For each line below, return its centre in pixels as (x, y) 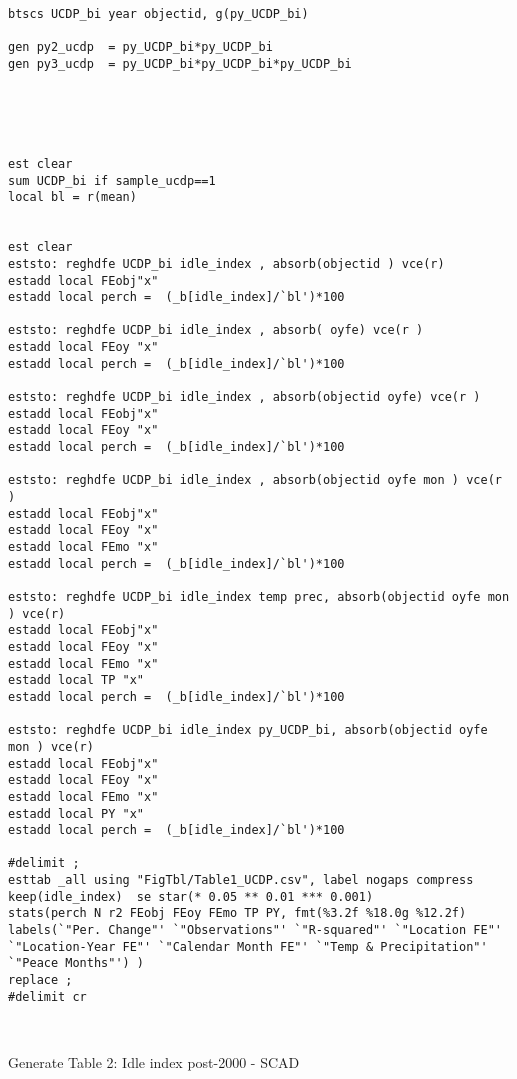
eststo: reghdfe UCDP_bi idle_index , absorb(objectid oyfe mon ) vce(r (255, 480)
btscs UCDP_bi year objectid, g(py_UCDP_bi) (158, 14)
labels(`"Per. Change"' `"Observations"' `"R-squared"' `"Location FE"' (255, 930)
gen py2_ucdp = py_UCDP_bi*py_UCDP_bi (140, 47)
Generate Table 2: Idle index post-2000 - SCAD (154, 1061)
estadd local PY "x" (76, 813)
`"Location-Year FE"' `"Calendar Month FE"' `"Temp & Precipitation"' (248, 946)
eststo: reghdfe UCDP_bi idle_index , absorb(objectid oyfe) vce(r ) (244, 397)
